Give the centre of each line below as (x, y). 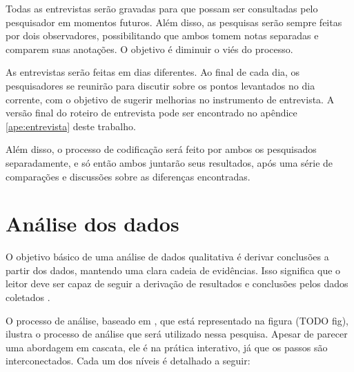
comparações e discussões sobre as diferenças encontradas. (128, 176)
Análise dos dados (92, 224)
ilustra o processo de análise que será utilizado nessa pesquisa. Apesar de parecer (177, 334)
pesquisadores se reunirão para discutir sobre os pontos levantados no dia (160, 85)
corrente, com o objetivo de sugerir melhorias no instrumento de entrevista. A (170, 99)
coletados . (28, 297)
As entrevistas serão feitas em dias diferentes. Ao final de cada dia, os (153, 72)
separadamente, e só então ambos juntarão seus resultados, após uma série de (169, 162)
